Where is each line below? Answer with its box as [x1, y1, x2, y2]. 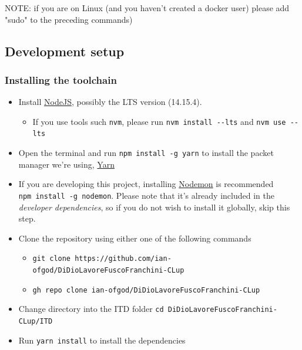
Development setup [5, 42, 125, 60]
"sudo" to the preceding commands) [5, 13, 133, 25]
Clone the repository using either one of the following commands [18, 232, 251, 244]
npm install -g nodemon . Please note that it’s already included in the [18, 189, 274, 201]
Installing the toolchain [5, 72, 117, 87]
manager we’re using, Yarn [18, 158, 115, 170]
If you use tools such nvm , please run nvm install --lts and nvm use [32, 115, 286, 127]
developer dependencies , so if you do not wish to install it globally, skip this [18, 201, 290, 213]
